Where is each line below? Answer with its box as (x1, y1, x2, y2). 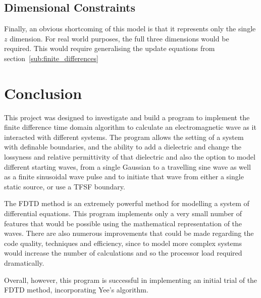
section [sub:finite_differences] (4, 53, 98, 63)
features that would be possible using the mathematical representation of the (4, 218, 242, 228)
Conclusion (4, 82, 82, 103)
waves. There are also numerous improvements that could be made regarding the (4, 228, 254, 238)
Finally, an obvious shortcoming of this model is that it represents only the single (4, 23, 256, 34)
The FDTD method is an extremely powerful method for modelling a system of (4, 198, 249, 209)
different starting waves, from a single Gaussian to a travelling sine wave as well (4, 161, 251, 172)
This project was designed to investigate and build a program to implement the (4, 112, 250, 122)
